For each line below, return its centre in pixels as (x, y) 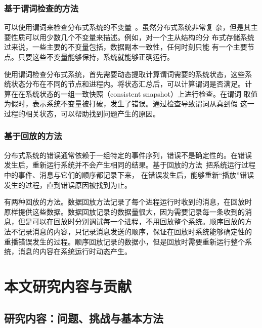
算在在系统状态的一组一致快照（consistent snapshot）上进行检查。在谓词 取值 (131, 93)
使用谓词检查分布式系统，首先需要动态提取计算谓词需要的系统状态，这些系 (128, 74)
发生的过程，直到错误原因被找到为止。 (68, 184)
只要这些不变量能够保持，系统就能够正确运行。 (96, 57)
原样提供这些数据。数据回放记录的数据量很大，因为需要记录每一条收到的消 (128, 211)
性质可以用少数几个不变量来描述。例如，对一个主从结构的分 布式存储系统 (133, 37)
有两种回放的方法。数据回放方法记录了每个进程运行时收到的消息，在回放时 (128, 202)
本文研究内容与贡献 (68, 286)
